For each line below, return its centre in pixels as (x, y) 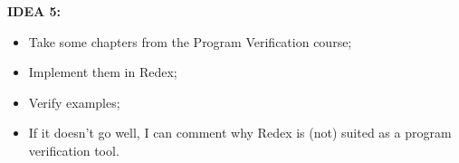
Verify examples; (74, 102)
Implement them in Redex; (103, 72)
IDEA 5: (34, 11)
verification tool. (74, 150)
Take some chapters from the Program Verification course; (190, 41)
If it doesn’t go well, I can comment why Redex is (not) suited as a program (240, 133)
